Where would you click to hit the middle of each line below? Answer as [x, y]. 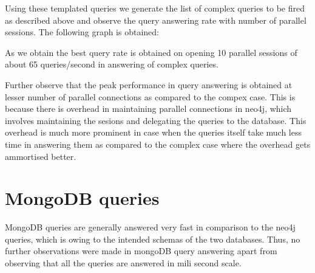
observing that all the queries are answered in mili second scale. [123, 263]
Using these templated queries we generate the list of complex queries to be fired [155, 8]
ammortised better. [41, 156]
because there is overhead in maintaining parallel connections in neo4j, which [148, 109]
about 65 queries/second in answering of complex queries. [112, 64]
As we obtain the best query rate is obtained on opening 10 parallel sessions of [151, 52]
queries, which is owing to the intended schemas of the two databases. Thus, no [153, 239]
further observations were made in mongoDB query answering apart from [141, 251]
